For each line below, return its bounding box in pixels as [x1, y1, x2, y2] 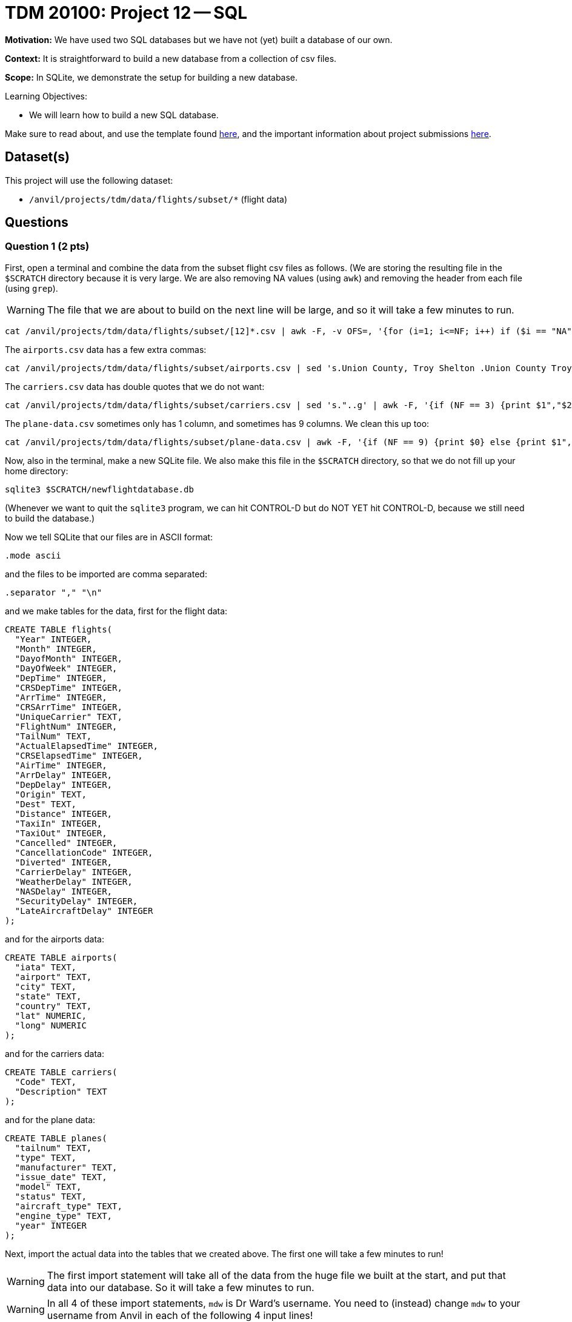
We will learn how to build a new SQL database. [29, 109, 219, 120]
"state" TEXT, [15, 991, 82, 1001]
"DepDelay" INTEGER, [15, 779, 113, 790]
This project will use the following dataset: [5, 175, 173, 186]
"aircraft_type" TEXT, [15, 1201, 122, 1211]
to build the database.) [5, 512, 95, 523]
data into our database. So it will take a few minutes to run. [47, 1281, 314, 1293]
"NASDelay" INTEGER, [15, 886, 113, 896]
